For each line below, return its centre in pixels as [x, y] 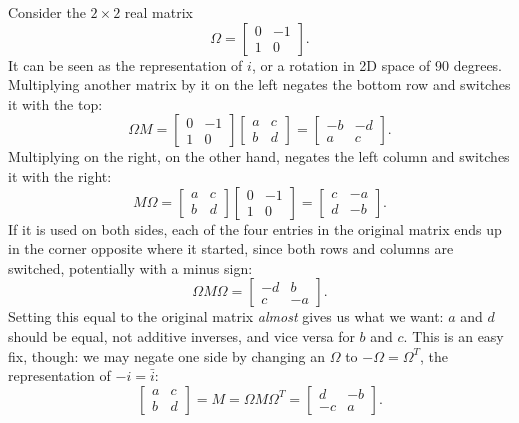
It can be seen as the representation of [125, 64]
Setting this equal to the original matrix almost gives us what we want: [226, 316]
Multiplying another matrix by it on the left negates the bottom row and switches [259, 84]
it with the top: [55, 103]
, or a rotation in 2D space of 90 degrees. [377, 64]
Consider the [47, 12]
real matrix [158, 12]
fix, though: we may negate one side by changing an [167, 355]
